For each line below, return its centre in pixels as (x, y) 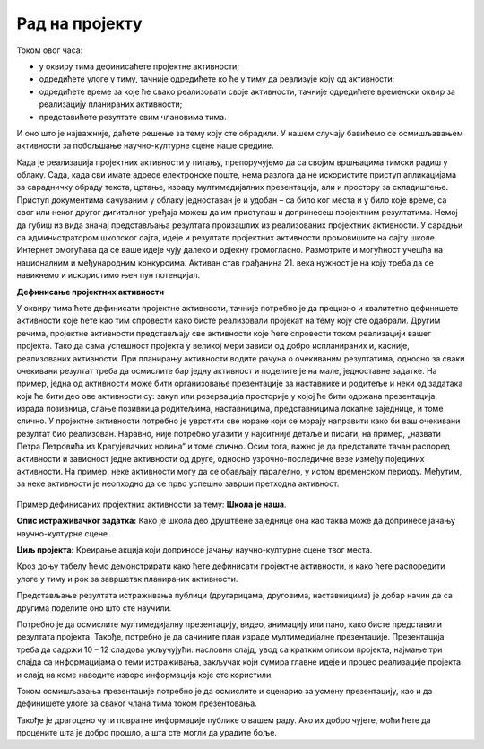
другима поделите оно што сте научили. (94, 608)
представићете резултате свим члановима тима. (133, 117)
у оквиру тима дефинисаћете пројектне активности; (139, 66)
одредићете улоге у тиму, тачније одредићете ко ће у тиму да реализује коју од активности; (217, 79)
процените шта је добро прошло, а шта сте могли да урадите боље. (147, 733)
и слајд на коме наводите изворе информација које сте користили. (145, 675)
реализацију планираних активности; (111, 104)
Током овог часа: (50, 50)
